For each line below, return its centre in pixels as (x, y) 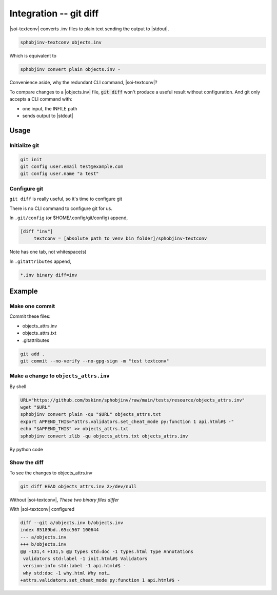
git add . (33, 354)
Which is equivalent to (33, 55)
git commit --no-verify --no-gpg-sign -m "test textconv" (95, 361)
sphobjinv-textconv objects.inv (61, 42)
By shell (18, 386)
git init (31, 159)
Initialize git (24, 145)
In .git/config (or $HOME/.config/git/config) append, (69, 218)
